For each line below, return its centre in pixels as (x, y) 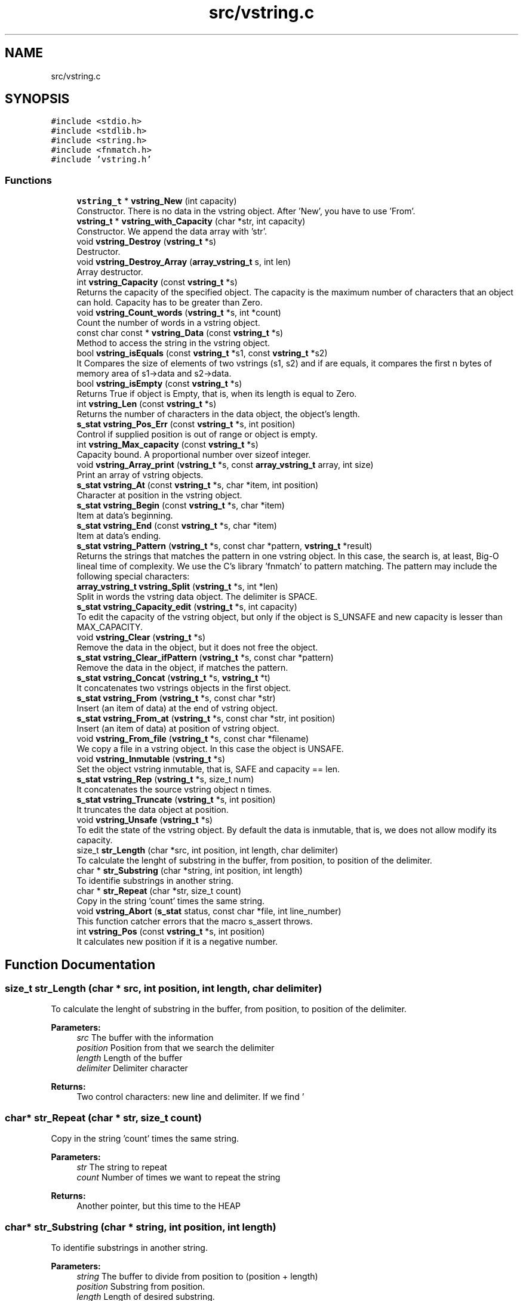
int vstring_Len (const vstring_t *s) (147, 404)
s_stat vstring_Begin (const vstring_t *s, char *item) (181, 505)
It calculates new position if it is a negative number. (177, 942)
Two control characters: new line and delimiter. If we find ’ (190, 1097)
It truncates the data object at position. (153, 810)
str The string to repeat (122, 1167)
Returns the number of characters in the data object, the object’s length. (218, 414)
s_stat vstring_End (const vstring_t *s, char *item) (177, 526)
